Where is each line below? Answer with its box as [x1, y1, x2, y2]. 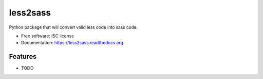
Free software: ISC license [21, 33, 74, 39]
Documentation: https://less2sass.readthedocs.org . [21, 40, 125, 46]
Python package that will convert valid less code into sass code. [9, 24, 138, 30]
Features [9, 52, 37, 61]
